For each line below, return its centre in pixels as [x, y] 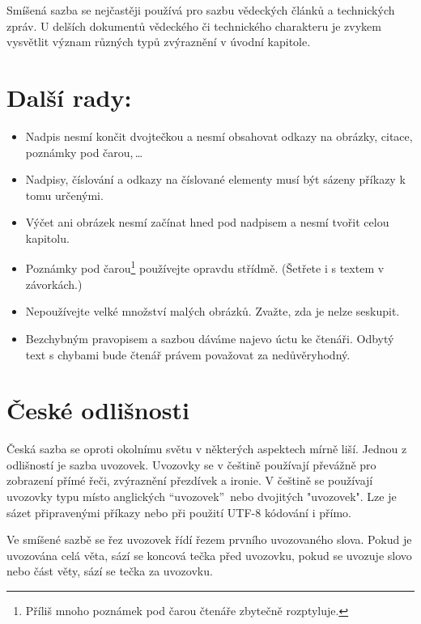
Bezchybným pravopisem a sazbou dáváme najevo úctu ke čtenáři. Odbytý [210, 338]
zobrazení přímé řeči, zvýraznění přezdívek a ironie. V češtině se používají [190, 480]
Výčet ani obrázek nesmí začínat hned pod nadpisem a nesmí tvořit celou [207, 222]
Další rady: [69, 97]
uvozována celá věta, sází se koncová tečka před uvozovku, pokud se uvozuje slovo [209, 555]
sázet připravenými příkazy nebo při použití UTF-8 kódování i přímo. [179, 512]
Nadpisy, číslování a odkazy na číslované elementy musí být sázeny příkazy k [215, 179]
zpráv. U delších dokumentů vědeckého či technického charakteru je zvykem [194, 25]
